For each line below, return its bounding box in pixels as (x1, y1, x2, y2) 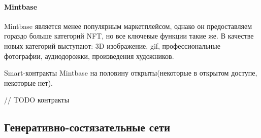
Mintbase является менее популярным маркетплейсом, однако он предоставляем (4, 20, 252, 31)
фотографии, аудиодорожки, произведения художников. (4, 50, 174, 61)
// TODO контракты (4, 94, 70, 105)
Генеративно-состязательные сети (4, 119, 171, 135)
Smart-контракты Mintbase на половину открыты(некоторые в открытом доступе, (4, 67, 257, 78)
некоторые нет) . (4, 77, 53, 88)
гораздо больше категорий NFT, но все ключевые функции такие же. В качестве (4, 30, 254, 41)
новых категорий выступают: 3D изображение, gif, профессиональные (4, 40, 220, 51)
